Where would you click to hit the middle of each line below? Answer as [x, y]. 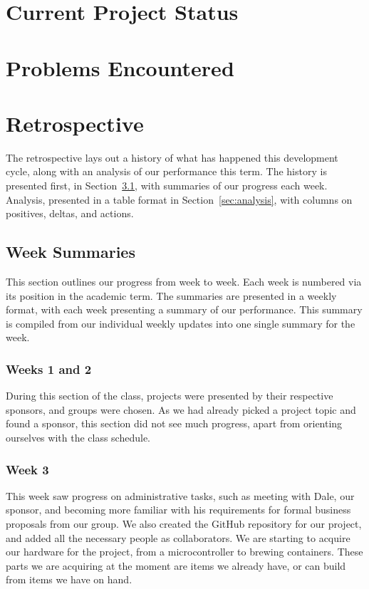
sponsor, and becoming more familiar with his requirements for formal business [178, 510]
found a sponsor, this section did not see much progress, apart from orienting [174, 423]
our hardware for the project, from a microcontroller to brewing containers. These [184, 552]
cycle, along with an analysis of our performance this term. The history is [166, 171]
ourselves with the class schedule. [78, 438]
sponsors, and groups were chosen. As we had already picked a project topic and [181, 409]
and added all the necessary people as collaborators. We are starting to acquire [178, 537]
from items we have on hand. [69, 579]
